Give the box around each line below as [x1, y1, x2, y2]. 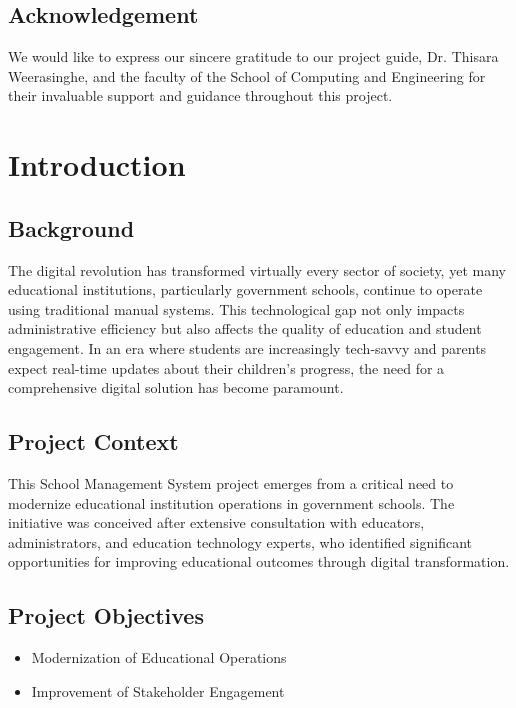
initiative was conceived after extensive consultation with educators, [8, 512, 425, 533]
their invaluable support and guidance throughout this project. [8, 85, 393, 106]
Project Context [8, 426, 179, 457]
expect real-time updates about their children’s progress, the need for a [8, 357, 445, 378]
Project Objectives [8, 600, 204, 631]
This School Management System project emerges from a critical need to [8, 472, 454, 493]
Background [8, 212, 135, 243]
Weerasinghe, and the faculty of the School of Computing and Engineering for [8, 65, 486, 86]
